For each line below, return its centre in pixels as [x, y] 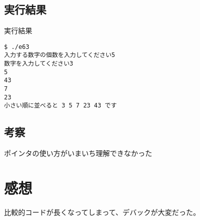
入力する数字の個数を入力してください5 [60, 55]
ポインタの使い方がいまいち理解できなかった [78, 153]
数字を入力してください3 [39, 64]
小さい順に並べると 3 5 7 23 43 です [60, 106]
